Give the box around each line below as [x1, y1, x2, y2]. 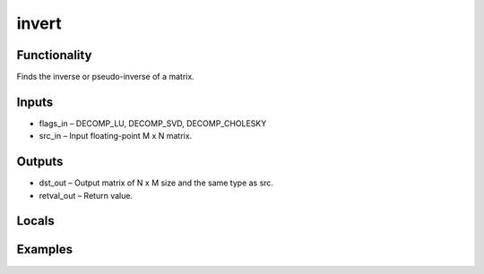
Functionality [16, 47, 92, 63]
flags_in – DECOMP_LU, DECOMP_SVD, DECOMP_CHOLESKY [39, 117, 267, 129]
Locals [16, 213, 55, 228]
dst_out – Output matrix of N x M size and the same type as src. [39, 177, 273, 188]
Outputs [16, 154, 64, 169]
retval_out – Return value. [39, 190, 134, 201]
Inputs [16, 94, 54, 109]
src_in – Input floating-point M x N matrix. [39, 131, 193, 141]
